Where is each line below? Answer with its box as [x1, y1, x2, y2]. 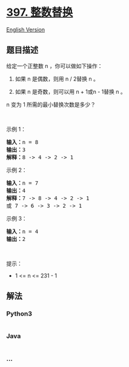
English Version [6, 25, 45, 33]
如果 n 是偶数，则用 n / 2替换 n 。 [15, 75, 99, 82]
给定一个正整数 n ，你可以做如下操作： [6, 62, 103, 70]
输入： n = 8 [6, 139, 39, 145]
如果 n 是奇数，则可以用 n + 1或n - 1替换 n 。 [15, 88, 126, 95]
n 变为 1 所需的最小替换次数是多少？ [6, 101, 96, 108]
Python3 [6, 309, 32, 318]
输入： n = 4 [6, 228, 39, 235]
